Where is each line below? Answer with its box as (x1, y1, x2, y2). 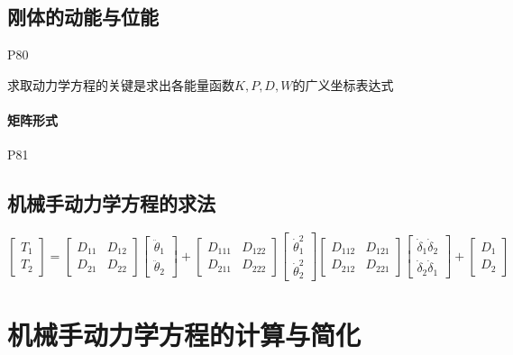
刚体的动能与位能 (7, 3, 159, 31)
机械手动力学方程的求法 (7, 189, 215, 217)
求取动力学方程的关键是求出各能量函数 (7, 75, 234, 94)
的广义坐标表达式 (292, 75, 394, 94)
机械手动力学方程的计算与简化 (7, 315, 362, 352)
